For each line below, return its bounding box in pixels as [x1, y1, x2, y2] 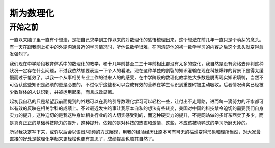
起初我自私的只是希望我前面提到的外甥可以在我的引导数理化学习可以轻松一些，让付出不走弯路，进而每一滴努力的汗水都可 [9, 98, 264, 104]
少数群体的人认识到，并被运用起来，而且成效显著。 [9, 89, 117, 95]
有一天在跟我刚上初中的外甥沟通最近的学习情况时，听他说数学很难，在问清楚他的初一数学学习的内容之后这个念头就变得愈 [9, 44, 264, 50]
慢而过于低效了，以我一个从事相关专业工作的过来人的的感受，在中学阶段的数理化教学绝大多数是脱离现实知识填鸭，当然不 [9, 74, 264, 81]
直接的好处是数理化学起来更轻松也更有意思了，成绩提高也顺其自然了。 [9, 136, 157, 142]
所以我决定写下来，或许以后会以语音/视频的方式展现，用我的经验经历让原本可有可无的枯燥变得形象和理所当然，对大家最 [9, 129, 261, 135]
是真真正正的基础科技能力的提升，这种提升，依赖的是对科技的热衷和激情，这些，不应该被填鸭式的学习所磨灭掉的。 [9, 120, 251, 126]
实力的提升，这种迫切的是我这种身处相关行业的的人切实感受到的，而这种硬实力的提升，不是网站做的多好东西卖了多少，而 [9, 112, 264, 119]
